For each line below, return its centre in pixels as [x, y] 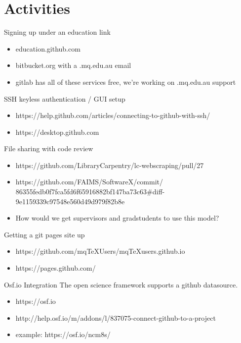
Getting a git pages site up [44, 234]
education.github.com [48, 48]
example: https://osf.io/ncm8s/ [63, 334]
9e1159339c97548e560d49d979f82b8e [70, 201]
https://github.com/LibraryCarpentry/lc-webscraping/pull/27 [110, 165]
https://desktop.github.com [57, 132]
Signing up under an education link [57, 32]
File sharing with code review [49, 148]
